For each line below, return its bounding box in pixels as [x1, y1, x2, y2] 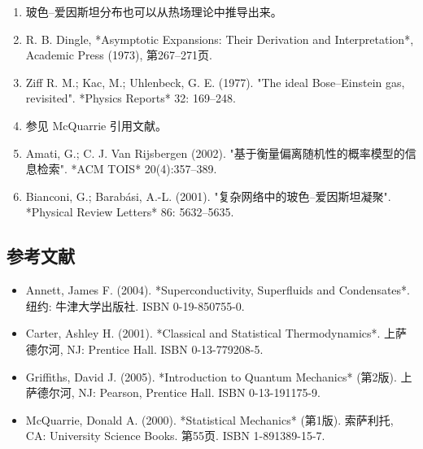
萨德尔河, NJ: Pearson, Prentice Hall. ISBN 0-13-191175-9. [25, 384, 321, 401]
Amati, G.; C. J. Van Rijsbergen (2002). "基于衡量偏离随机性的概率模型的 [25, 144, 405, 161]
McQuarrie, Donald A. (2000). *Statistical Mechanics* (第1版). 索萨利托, [25, 411, 394, 428]
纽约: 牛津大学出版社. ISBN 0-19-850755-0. [25, 297, 245, 314]
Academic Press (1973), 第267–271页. [25, 46, 212, 63]
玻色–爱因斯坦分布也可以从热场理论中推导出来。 [25, 3, 282, 20]
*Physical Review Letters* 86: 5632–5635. [25, 203, 234, 220]
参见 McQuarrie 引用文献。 [25, 116, 167, 133]
